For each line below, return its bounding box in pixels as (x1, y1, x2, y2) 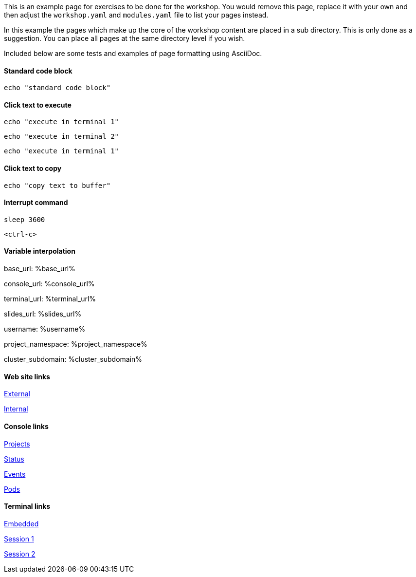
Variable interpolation (4, 247, 75, 256)
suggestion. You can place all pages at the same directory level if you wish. (4, 34, 245, 42)
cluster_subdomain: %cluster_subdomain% (4, 355, 143, 364)
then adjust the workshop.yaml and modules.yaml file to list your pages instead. (4, 11, 269, 19)
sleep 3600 (4, 215, 45, 223)
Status (4, 454, 24, 463)
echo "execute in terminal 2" (4, 132, 119, 141)
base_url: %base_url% (4, 264, 75, 273)
